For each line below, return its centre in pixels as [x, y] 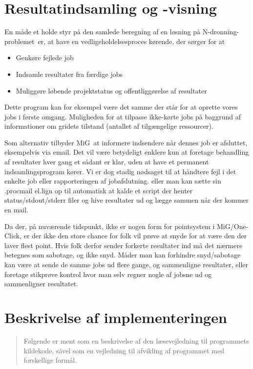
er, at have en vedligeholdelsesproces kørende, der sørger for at [131, 41]
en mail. [16, 210]
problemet [20, 41]
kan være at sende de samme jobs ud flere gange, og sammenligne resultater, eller [126, 264]
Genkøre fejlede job [45, 58]
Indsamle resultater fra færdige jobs [69, 74]
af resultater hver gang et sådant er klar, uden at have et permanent [107, 162]
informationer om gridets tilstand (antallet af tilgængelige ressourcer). [109, 126]
